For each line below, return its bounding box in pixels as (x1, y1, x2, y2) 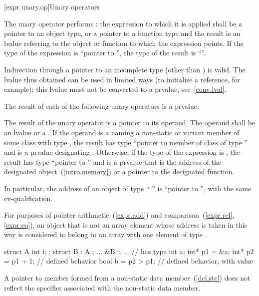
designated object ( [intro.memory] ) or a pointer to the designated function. (4, 166, 235, 177)
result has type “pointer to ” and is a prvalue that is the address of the (4, 156, 221, 167)
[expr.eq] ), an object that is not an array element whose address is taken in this (4, 219, 248, 230)
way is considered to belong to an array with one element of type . (4, 229, 207, 240)
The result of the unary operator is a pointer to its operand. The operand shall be (4, 117, 256, 128)
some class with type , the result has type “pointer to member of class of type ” (4, 137, 248, 147)
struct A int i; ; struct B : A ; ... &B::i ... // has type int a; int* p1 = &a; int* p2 (4, 246, 254, 256)
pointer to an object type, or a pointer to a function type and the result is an (4, 28, 241, 38)
